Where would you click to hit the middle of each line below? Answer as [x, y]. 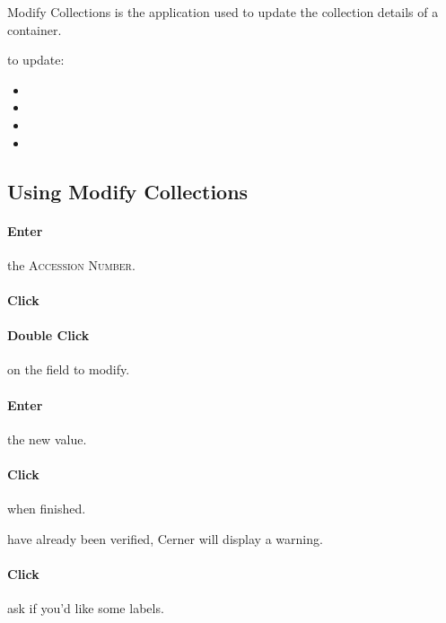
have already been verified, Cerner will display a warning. [165, 538]
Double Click [48, 335]
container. [35, 29]
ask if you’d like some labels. [86, 608]
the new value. [47, 439]
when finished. [47, 509]
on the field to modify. [69, 369]
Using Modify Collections [128, 191]
